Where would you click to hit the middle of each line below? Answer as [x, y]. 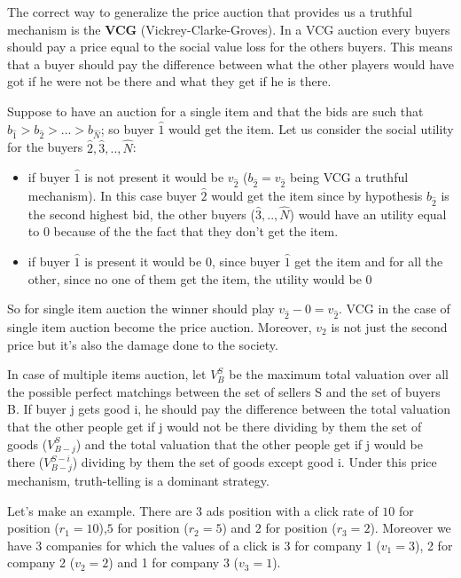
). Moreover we [410, 528]
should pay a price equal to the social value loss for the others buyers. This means [230, 47]
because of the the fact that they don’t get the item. [196, 231]
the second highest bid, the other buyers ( [141, 214]
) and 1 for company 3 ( [174, 562]
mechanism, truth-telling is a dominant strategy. [138, 480]
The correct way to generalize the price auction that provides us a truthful [210, 12]
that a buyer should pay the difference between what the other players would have [230, 63]
